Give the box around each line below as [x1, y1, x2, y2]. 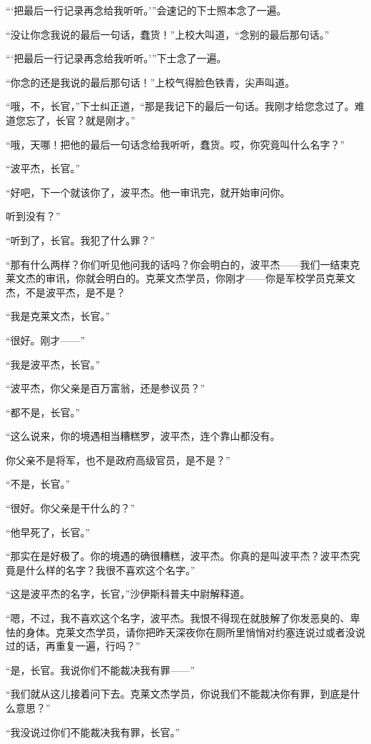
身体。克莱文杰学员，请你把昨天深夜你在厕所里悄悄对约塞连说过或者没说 [25, 624, 365, 639]
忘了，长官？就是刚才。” [25, 112, 136, 127]
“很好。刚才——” [6, 332, 86, 347]
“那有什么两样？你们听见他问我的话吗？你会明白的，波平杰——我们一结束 [6, 256, 350, 271]
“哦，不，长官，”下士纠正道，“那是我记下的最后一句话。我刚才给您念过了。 [6, 99, 355, 114]
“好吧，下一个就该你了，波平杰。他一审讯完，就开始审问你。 [6, 184, 290, 199]
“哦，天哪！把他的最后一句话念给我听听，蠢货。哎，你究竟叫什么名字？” [6, 136, 345, 151]
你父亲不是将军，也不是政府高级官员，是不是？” [6, 452, 230, 467]
